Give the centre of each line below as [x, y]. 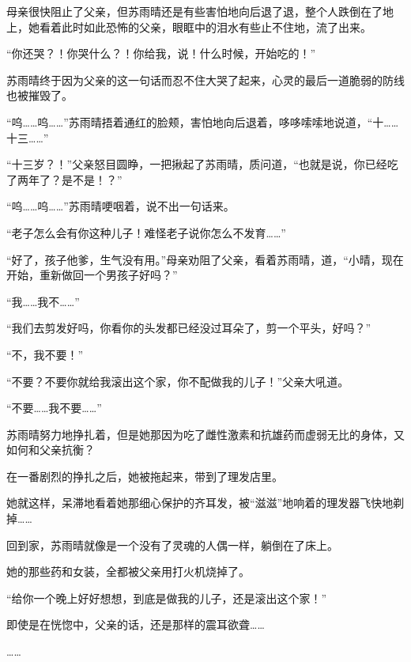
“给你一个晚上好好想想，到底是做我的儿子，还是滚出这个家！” [167, 598]
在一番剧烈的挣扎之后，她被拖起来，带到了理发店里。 [145, 476]
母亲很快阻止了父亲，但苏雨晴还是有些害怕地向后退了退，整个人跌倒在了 [194, 11]
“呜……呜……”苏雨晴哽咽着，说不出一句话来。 [121, 206]
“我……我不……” [43, 301]
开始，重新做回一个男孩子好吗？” [92, 275]
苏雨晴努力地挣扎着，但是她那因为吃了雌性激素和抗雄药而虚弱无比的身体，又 [205, 434]
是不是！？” [92, 179]
